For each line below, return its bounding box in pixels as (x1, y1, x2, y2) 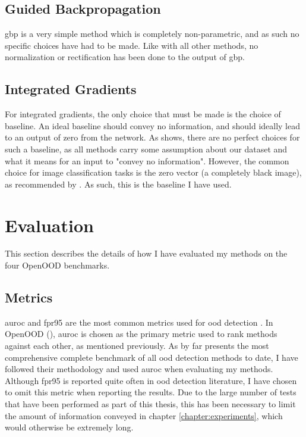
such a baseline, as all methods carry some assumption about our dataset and (5, 142, 288, 155)
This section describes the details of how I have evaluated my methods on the (5, 247, 288, 260)
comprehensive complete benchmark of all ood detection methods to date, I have (5, 351, 298, 363)
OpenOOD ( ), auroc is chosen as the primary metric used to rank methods (5, 327, 277, 340)
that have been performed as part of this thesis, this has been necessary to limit (5, 398, 296, 410)
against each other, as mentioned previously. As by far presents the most (5, 339, 269, 352)
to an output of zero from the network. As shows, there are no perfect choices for (5, 131, 300, 143)
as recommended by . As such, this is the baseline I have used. (5, 177, 232, 190)
